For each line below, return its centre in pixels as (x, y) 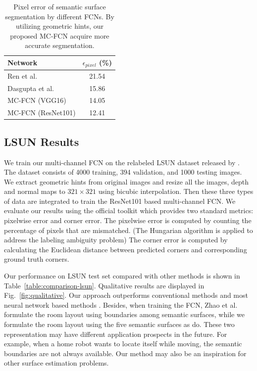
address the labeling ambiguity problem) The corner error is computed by (116, 240)
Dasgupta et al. (31, 88)
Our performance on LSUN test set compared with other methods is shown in (122, 276)
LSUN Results (42, 141)
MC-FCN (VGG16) (37, 100)
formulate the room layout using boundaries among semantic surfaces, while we (124, 314)
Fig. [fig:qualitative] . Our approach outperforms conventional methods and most (126, 295)
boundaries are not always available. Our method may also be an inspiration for (125, 353)
